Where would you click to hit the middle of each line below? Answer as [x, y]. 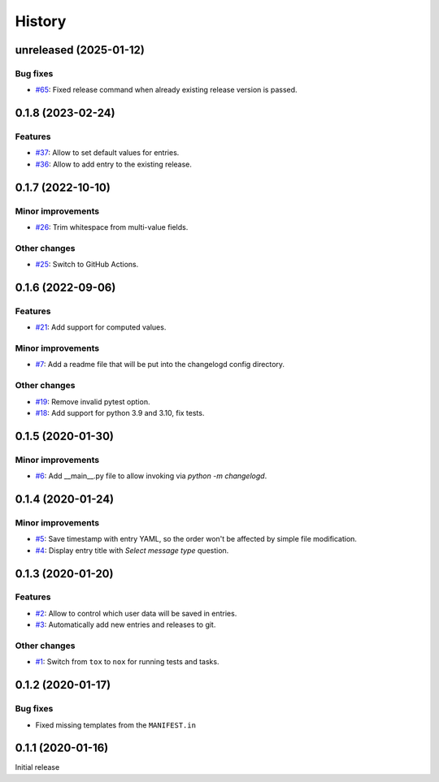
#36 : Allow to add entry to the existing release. [114, 164]
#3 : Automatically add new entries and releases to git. [126, 624]
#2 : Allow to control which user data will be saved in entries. [136, 613]
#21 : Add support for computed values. [101, 327]
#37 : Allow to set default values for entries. [107, 153]
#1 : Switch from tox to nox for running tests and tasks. [127, 662]
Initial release [37, 767]
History [41, 21]
